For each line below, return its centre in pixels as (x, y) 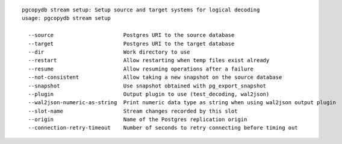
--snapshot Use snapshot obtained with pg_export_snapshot (147, 86)
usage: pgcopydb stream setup (67, 18)
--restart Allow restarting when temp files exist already (149, 61)
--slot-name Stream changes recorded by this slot (133, 111)
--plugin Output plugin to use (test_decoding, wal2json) (149, 94)
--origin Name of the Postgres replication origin (138, 120)
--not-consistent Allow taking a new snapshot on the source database (155, 77)
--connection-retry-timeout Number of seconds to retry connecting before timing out (163, 128)
